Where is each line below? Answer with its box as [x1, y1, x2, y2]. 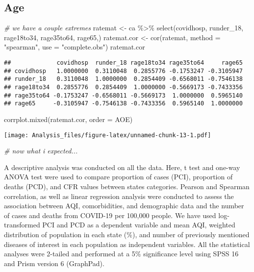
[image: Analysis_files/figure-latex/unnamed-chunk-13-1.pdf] [4, 131, 211, 139]
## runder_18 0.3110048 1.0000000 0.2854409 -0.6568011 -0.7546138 [4, 75, 243, 83]
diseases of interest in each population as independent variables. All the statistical [4, 239, 250, 249]
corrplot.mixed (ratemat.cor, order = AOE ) [4, 114, 133, 124]
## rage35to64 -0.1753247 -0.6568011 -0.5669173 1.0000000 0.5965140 [4, 92, 243, 99]
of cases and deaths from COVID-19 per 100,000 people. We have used [4, 210, 216, 220]
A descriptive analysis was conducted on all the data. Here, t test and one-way [4, 162, 240, 172]
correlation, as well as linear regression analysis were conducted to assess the [4, 191, 234, 201]
